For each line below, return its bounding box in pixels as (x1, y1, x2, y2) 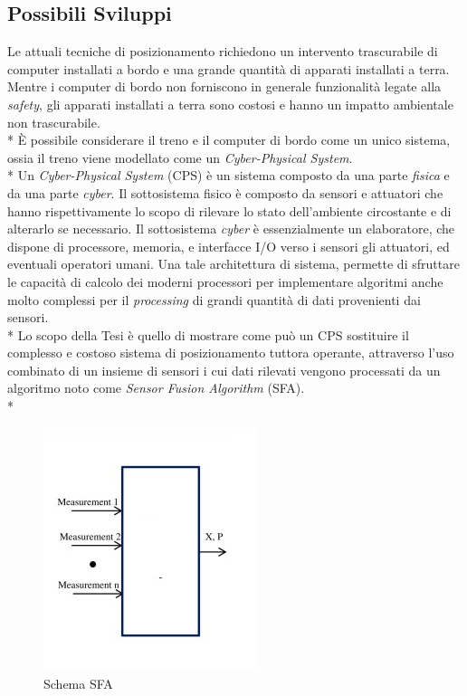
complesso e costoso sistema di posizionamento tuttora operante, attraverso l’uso (7, 343, 454, 362)
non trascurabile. (7, 112, 100, 131)
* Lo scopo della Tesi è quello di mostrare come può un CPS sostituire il (7, 325, 409, 344)
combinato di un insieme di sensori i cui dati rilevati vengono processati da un (7, 360, 441, 379)
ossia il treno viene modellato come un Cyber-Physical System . (7, 148, 353, 167)
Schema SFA (43, 674, 113, 693)
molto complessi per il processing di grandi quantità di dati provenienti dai (7, 290, 421, 309)
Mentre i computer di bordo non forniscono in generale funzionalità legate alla (7, 77, 442, 96)
